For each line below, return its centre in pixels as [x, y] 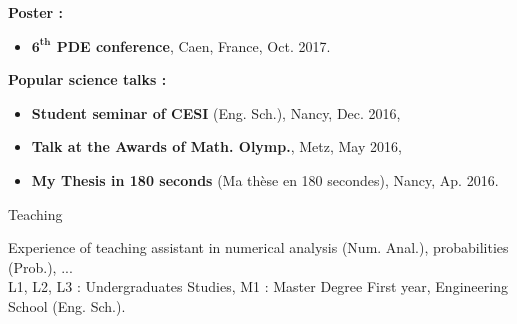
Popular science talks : [87, 79]
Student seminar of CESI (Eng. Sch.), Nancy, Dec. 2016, [216, 112]
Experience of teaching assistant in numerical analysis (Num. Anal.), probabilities [258, 247]
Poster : [36, 12]
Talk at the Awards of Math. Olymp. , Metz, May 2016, [216, 146]
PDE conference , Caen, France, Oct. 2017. [193, 45]
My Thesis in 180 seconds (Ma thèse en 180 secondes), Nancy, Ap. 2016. [265, 179]
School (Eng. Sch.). [67, 305]
